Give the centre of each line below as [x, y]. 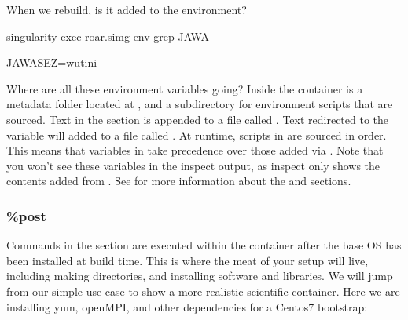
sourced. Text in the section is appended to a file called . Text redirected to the [198, 119]
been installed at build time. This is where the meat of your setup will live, [187, 260]
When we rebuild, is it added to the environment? [127, 9]
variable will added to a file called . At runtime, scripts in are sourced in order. [197, 135]
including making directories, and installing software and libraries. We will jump [200, 276]
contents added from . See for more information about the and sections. [179, 181]
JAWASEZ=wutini [52, 62]
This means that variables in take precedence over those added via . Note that [195, 150]
